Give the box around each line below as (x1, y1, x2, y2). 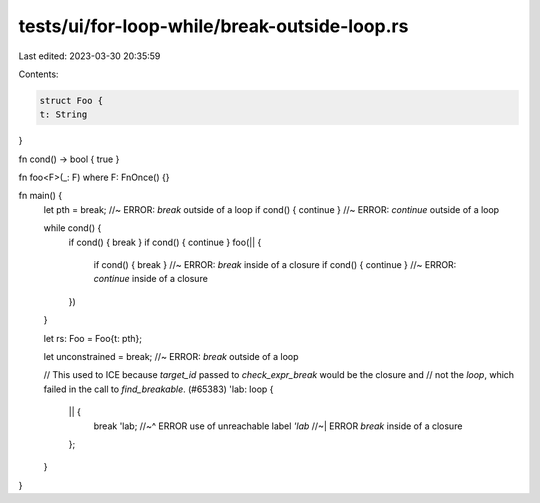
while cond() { (43, 222, 102, 234)
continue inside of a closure (93, 273, 209, 285)
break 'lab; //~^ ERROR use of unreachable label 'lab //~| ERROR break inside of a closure (93, 420, 463, 432)
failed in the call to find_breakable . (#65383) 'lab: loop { (43, 383, 274, 395)
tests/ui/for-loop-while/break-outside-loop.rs (18, 15, 409, 37)
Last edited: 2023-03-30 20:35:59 (18, 50, 161, 62)
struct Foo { (39, 95, 104, 106)
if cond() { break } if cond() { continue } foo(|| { (68, 236, 262, 248)
